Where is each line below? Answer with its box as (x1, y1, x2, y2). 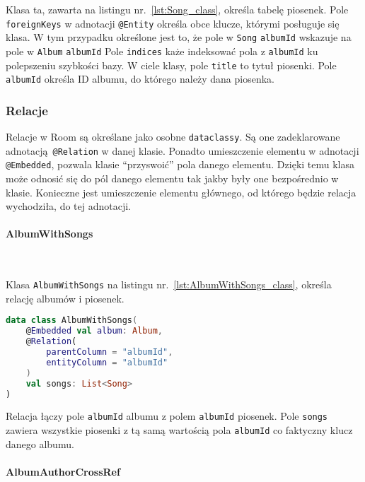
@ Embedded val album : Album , (25, 326, 163, 336)
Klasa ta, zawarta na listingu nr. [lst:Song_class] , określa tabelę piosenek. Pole (6, 2, 349, 16)
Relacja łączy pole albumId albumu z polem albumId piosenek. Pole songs (6, 408, 328, 423)
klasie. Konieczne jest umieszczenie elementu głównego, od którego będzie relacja (6, 184, 357, 199)
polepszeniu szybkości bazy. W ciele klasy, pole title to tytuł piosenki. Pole (6, 57, 337, 72)
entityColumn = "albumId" (46, 357, 168, 368)
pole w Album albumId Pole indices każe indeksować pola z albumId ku (6, 43, 318, 58)
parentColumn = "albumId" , (46, 347, 173, 358)
